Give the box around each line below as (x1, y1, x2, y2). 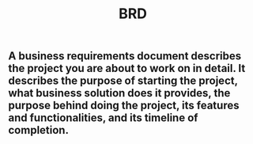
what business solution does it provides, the (8, 86, 231, 100)
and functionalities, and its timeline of (8, 112, 198, 125)
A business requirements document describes (8, 49, 242, 63)
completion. (8, 123, 70, 137)
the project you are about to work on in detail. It (8, 62, 246, 75)
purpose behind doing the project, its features (8, 99, 240, 112)
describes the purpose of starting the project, (8, 74, 239, 88)
